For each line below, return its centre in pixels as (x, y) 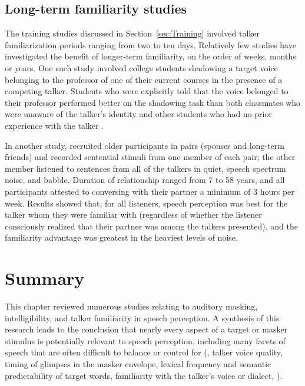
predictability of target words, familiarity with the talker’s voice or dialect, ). (144, 375)
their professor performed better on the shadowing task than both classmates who (153, 102)
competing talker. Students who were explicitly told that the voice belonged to (147, 91)
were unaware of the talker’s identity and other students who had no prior (138, 114)
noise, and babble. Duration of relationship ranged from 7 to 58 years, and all (145, 180)
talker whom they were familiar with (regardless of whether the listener (133, 214)
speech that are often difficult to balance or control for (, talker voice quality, (144, 352)
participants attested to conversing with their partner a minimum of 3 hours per (150, 191)
